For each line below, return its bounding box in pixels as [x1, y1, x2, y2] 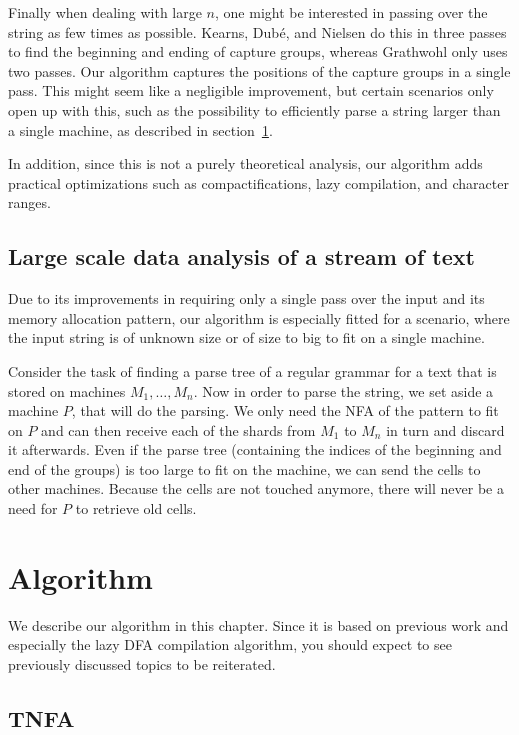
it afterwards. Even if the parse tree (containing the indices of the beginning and [8, 439, 502, 460]
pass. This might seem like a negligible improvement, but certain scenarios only [8, 80, 494, 101]
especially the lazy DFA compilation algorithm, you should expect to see [8, 634, 452, 655]
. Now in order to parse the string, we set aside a [193, 380, 494, 401]
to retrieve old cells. [75, 498, 197, 519]
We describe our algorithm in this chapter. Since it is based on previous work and [8, 614, 509, 635]
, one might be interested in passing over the [215, 2, 488, 22]
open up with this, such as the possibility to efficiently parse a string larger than [8, 99, 501, 120]
